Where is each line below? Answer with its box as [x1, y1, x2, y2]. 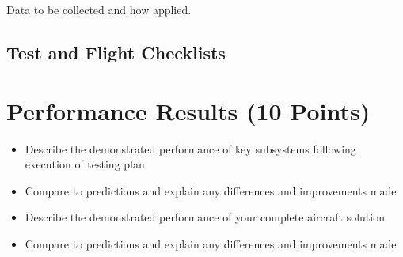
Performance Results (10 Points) [6, 94, 371, 127]
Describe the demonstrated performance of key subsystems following [25, 140, 356, 157]
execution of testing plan [25, 156, 145, 172]
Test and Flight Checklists [6, 40, 226, 64]
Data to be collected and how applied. [6, 2, 192, 17]
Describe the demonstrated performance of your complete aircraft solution [25, 209, 385, 225]
